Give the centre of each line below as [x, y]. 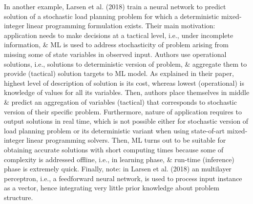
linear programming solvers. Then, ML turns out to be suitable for [126, 140]
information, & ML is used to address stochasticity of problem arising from [116, 45]
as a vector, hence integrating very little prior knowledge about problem [112, 188]
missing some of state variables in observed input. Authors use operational [115, 54]
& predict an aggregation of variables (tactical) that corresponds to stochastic [120, 102]
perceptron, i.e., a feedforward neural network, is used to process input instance [123, 178]
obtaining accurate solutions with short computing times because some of [114, 149]
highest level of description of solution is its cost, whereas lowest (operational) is [124, 83]
